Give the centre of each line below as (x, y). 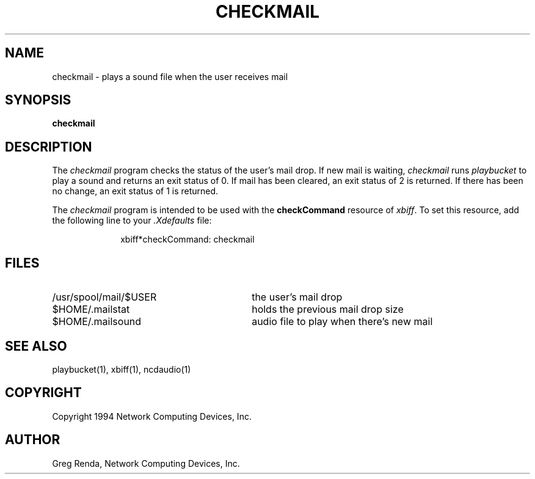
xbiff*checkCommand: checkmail (187, 239)
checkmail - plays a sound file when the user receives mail (170, 76)
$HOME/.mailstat (91, 309)
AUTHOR (33, 440)
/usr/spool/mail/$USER (104, 297)
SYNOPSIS (38, 100)
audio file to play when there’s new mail (342, 322)
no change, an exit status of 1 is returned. (135, 191)
